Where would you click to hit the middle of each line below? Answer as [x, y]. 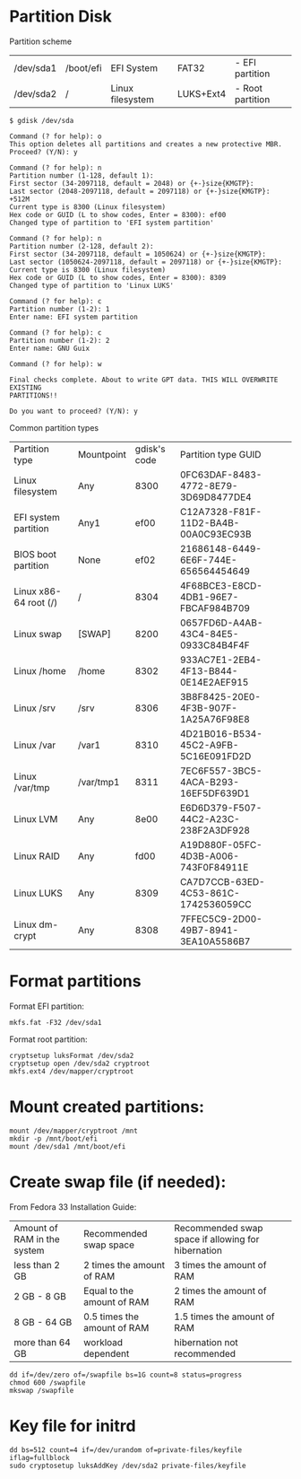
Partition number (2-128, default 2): [82, 246]
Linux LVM [36, 818]
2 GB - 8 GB [40, 1296]
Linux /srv [35, 708]
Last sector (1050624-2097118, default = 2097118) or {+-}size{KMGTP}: [146, 262]
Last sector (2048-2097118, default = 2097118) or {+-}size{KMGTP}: [140, 191]
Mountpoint [102, 454]
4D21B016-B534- [221, 733]
